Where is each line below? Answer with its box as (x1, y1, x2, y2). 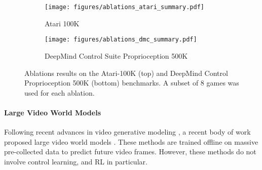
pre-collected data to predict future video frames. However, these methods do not (4, 146, 256, 157)
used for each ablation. (24, 87, 95, 98)
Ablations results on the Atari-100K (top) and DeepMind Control (24, 67, 228, 78)
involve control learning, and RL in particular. (4, 156, 147, 166)
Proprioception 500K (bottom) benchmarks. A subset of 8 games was (24, 77, 239, 88)
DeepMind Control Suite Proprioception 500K (45, 50, 188, 61)
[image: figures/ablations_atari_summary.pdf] (45, 4, 204, 11)
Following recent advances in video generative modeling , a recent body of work (4, 126, 251, 137)
